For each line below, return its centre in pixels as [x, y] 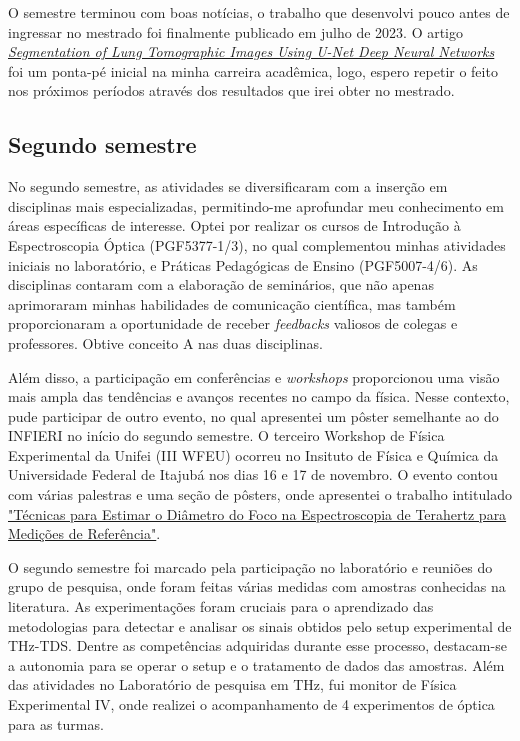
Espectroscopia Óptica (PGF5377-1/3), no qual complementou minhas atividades [257, 244]
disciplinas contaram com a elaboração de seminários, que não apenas [221, 284]
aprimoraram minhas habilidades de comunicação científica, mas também [232, 303]
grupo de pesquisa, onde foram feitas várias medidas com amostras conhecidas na [257, 586]
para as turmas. [56, 723]
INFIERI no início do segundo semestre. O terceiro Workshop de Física [226, 435]
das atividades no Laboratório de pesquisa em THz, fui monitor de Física [232, 684]
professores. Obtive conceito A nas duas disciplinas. [165, 342]
